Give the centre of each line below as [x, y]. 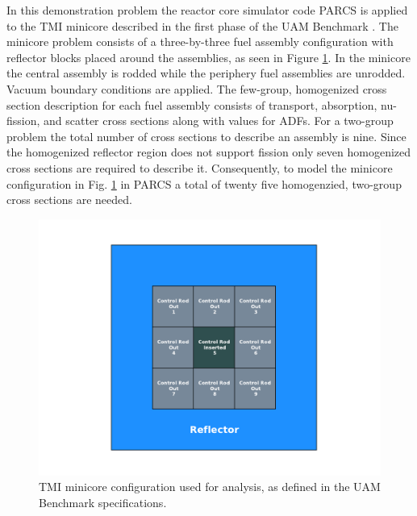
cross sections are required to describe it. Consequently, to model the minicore [200, 167]
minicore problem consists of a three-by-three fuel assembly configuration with [200, 42]
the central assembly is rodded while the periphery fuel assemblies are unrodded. [206, 73]
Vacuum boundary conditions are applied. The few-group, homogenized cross [197, 88]
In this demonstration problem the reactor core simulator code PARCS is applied [207, 10]
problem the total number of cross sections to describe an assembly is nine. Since [206, 136]
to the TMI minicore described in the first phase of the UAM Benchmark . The [202, 25]
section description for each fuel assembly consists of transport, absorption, [192, 104]
